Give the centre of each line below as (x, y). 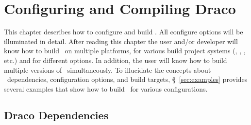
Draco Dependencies (56, 115)
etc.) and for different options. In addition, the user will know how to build (116, 60)
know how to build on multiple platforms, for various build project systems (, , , (125, 51)
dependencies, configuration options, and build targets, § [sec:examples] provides (127, 79)
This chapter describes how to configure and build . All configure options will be (124, 32)
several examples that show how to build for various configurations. (106, 88)
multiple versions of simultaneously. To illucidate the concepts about (108, 70)
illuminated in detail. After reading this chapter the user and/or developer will (121, 41)
